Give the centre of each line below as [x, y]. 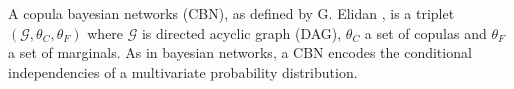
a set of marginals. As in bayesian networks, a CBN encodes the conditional [240, 52]
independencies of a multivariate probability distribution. [183, 71]
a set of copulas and [425, 32]
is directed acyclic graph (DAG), [241, 32]
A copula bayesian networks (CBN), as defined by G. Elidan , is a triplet [231, 13]
